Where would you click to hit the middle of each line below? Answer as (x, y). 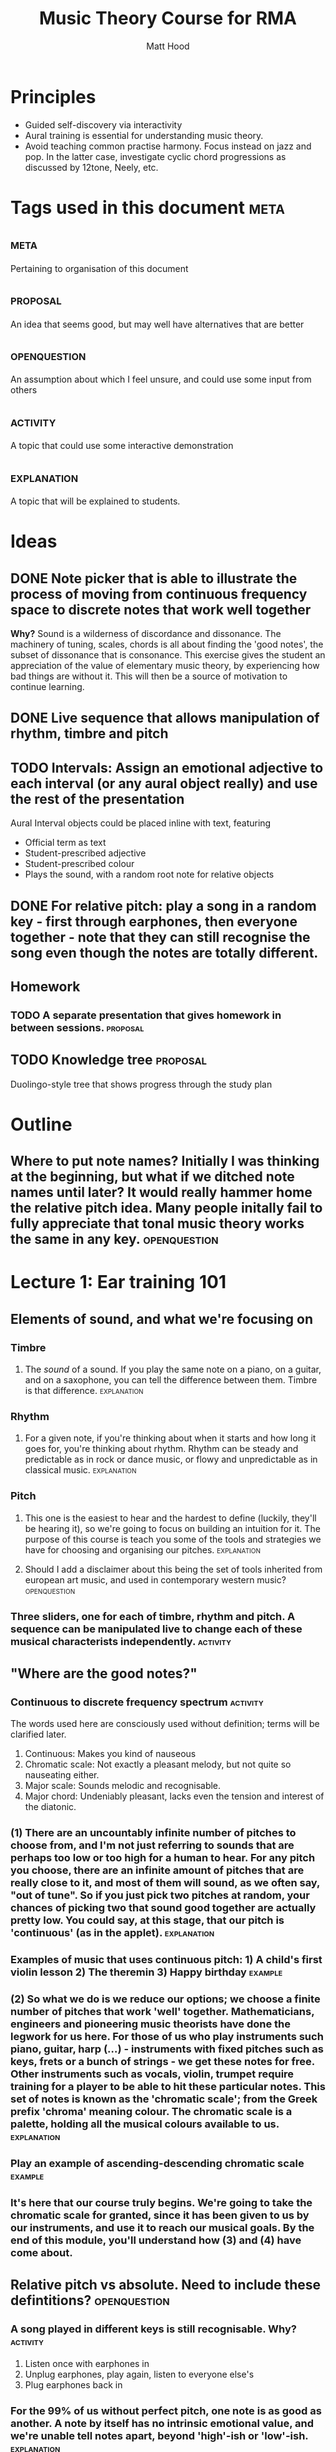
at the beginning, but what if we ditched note (152, 1177)
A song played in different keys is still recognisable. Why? (153, 2329)
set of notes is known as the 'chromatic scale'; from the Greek (164, 2099)
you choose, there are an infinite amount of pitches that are (157, 1870)
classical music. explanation (80, 1470)
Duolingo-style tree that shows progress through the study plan (141, 1084)
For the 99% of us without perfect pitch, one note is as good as (166, 2410)
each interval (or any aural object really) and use (164, 783)
